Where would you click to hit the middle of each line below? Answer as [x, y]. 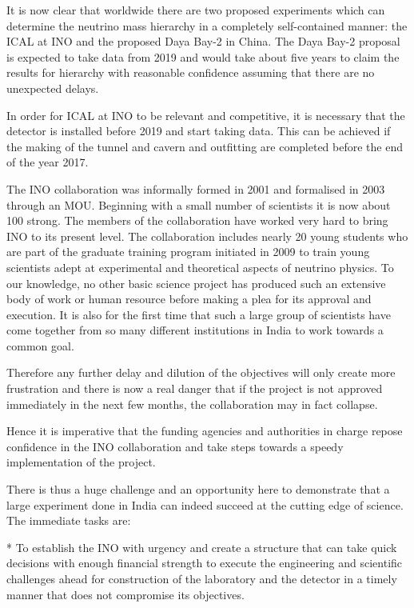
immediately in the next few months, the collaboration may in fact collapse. [192, 404]
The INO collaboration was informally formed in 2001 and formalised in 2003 [196, 188]
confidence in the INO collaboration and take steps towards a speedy [175, 446]
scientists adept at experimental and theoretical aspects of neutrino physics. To [200, 267]
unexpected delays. [53, 88]
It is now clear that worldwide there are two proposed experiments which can [196, 10]
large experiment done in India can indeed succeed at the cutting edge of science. [205, 504]
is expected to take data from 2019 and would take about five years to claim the [203, 56]
